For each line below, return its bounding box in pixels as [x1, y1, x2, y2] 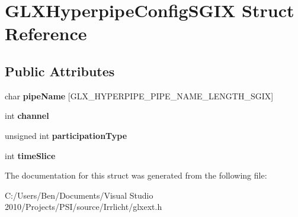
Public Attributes [5, 61, 115, 80]
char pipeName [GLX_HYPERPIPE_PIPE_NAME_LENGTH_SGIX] [5, 89, 274, 102]
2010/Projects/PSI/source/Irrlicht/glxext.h [5, 200, 162, 213]
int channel [5, 109, 49, 122]
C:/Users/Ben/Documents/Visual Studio [5, 189, 153, 201]
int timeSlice [5, 149, 56, 161]
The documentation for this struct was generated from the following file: [5, 169, 267, 182]
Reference [5, 21, 87, 46]
